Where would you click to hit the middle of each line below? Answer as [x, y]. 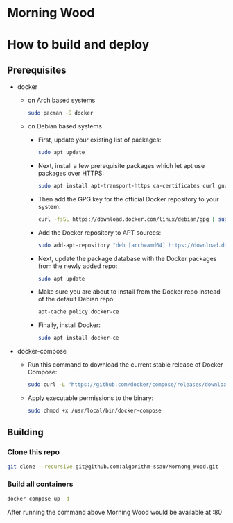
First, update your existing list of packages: [100, 140]
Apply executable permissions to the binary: [90, 398]
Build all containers [40, 484]
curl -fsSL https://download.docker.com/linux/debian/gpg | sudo [134, 219]
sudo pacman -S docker [60, 113]
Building [25, 432]
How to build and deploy [78, 45]
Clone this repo [34, 452]
